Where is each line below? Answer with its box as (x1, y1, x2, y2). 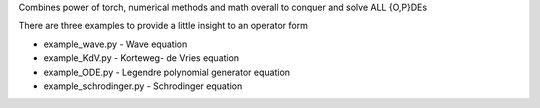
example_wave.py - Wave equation (43, 38, 188, 50)
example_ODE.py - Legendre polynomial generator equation (43, 66, 290, 78)
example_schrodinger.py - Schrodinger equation (43, 80, 243, 92)
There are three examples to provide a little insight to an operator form (18, 20, 309, 32)
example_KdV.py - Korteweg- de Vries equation (43, 52, 240, 64)
